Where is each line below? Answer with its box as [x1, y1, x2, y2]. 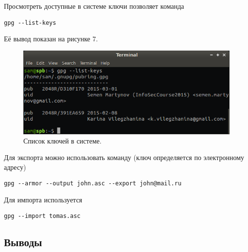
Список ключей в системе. [23, 136, 102, 146]
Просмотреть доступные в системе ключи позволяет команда [4, 1, 184, 11]
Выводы [4, 234, 42, 250]
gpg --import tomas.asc [4, 213, 81, 220]
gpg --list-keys [4, 19, 56, 26]
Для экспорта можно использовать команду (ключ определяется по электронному [4, 152, 245, 162]
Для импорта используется [4, 194, 83, 204]
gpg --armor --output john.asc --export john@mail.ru [4, 180, 182, 187]
